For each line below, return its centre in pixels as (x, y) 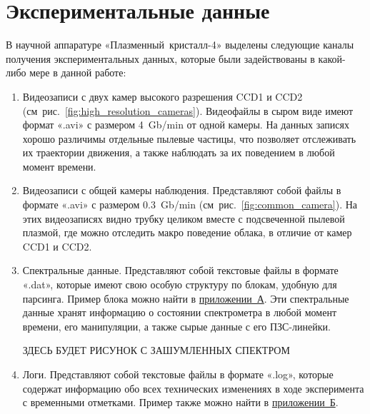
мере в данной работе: (78, 72)
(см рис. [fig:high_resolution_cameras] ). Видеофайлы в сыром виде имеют (188, 110)
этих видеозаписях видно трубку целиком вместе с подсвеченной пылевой (184, 218)
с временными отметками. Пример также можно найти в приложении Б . (180, 402)
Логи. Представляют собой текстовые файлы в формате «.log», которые (178, 374)
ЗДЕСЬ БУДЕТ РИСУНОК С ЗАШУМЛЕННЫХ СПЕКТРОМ (156, 350)
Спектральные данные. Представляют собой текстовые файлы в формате (180, 270)
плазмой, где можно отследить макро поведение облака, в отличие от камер (187, 232)
